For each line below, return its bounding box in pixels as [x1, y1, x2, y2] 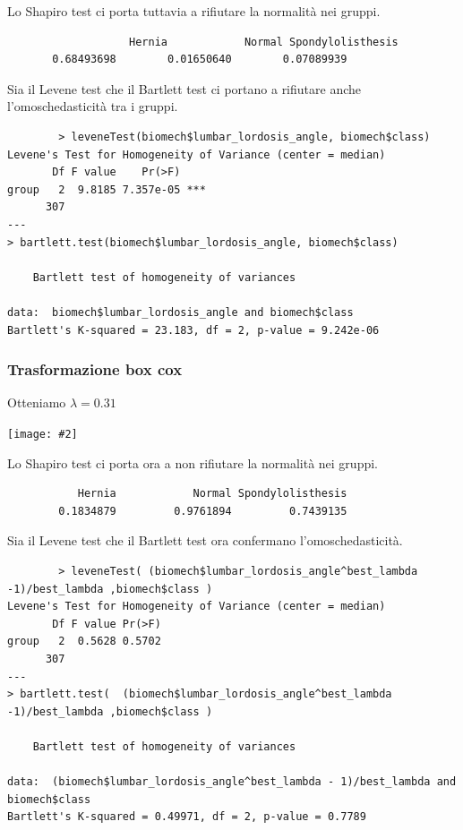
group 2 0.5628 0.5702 [7, 635, 161, 648]
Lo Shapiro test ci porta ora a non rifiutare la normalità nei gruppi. [7, 453, 378, 472]
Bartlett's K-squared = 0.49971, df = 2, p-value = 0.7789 [7, 810, 366, 824]
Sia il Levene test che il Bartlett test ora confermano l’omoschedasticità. [7, 531, 403, 550]
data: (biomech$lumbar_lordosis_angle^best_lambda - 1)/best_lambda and [7, 775, 457, 789]
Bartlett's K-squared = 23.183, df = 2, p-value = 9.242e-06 [7, 323, 380, 337]
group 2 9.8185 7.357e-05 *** [7, 183, 206, 196]
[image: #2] [7, 427, 78, 441]
